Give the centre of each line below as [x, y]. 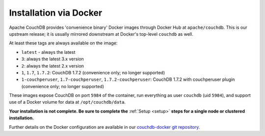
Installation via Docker [56, 13]
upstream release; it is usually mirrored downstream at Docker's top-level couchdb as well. [101, 34]
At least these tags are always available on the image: [63, 43]
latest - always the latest [48, 52]
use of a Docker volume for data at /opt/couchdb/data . [67, 102]
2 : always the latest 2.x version [53, 66]
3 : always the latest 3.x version [53, 59]
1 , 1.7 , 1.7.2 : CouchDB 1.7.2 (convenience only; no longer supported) [93, 72]
